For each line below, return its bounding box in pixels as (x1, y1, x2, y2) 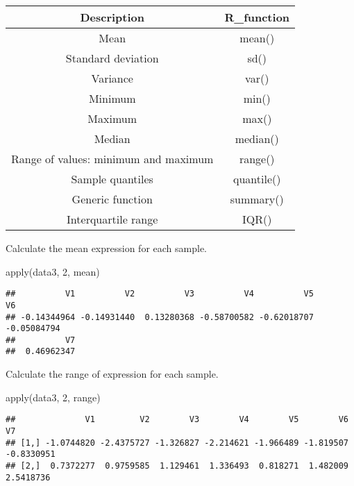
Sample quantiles (71, 171, 153, 187)
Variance (91, 70, 133, 86)
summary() (230, 191, 284, 207)
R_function (224, 9, 290, 25)
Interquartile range (67, 211, 158, 227)
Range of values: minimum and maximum (11, 151, 214, 167)
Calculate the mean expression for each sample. (6, 241, 207, 255)
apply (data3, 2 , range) (6, 389, 101, 404)
